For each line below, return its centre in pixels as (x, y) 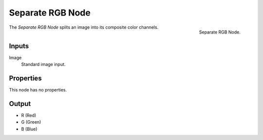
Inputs (19, 46)
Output (20, 104)
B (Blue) (29, 129)
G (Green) (31, 122)
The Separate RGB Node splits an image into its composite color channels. (84, 27)
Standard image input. (43, 64)
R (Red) (29, 115)
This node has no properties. (38, 89)
